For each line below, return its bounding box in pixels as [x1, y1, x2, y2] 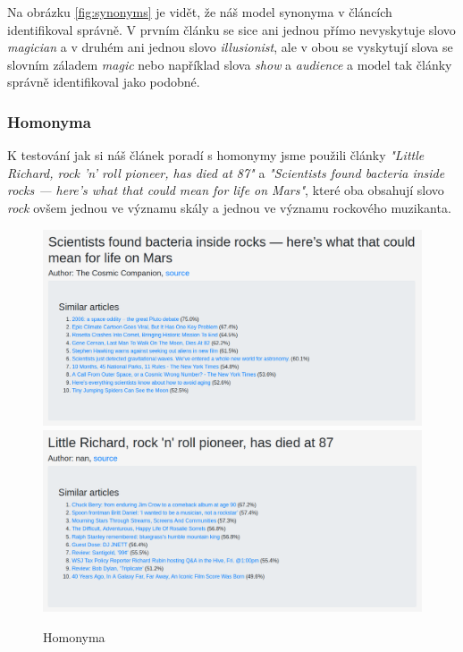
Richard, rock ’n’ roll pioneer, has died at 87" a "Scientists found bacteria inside [7, 163, 445, 182]
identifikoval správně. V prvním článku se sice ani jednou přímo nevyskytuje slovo [7, 20, 456, 38]
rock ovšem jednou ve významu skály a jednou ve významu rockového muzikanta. [7, 198, 451, 216]
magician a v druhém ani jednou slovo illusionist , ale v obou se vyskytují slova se [7, 38, 453, 56]
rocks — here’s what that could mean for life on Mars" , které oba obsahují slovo [7, 181, 444, 199]
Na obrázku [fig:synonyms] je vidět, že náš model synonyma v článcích [7, 3, 392, 21]
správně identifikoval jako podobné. [7, 72, 200, 91]
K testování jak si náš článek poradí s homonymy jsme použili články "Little [7, 146, 425, 165]
